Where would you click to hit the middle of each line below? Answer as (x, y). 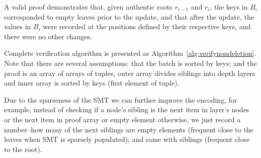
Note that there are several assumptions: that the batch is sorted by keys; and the (130, 63)
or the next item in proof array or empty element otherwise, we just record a (122, 119)
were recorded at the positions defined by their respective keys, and (147, 26)
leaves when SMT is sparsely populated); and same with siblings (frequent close (127, 139)
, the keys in (229, 7)
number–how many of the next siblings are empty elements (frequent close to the (129, 129)
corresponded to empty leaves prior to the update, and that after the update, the (129, 16)
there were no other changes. (48, 36)
